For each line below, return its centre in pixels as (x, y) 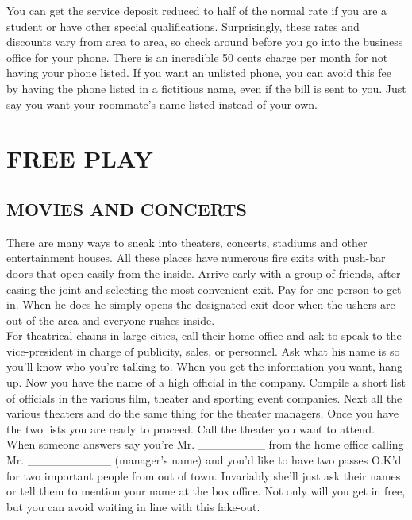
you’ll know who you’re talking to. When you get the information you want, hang (205, 366)
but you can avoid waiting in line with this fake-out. (133, 506)
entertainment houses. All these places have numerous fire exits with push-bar (196, 258)
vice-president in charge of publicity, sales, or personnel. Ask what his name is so (203, 351)
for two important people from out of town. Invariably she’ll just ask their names (204, 475)
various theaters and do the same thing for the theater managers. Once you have (202, 413)
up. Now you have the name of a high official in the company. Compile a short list (206, 382)
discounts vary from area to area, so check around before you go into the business (205, 42)
